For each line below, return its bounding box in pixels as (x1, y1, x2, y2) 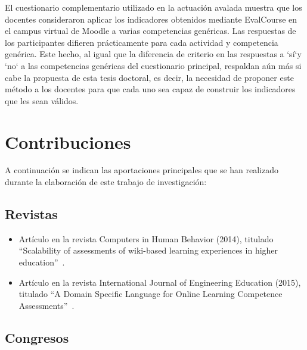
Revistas (5, 205, 58, 223)
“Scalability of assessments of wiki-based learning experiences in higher (18, 244, 278, 257)
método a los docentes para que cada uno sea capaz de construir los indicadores (5, 83, 296, 95)
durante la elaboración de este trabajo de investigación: (5, 176, 207, 188)
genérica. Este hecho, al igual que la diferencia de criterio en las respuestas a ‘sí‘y (5, 48, 302, 60)
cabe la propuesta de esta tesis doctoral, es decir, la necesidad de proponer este (5, 71, 294, 83)
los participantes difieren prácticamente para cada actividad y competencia (5, 36, 278, 48)
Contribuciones (5, 129, 131, 154)
